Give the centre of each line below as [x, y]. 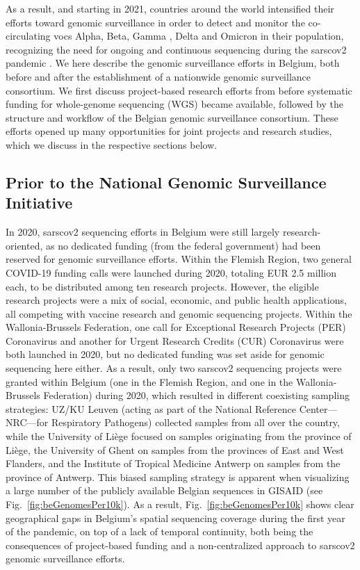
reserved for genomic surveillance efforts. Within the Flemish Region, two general [179, 259]
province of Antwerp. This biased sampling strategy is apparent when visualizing [178, 477]
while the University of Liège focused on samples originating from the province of [179, 436]
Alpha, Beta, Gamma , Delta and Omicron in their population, [210, 36]
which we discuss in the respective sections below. [112, 144]
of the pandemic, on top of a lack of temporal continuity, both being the [159, 531]
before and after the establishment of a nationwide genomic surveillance [158, 76]
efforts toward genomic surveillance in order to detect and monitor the [155, 22]
